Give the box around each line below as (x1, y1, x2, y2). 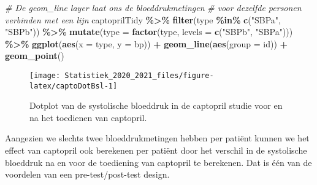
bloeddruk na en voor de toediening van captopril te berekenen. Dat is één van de (5, 155, 312, 168)
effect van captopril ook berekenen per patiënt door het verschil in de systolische (5, 144, 307, 157)
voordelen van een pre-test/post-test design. (5, 168, 170, 181)
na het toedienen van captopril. (29, 111, 147, 124)
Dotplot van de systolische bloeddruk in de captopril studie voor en (29, 99, 283, 112)
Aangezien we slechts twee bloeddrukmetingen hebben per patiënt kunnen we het (5, 132, 310, 144)
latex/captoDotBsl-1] (29, 81, 118, 90)
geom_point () (5, 49, 64, 62)
